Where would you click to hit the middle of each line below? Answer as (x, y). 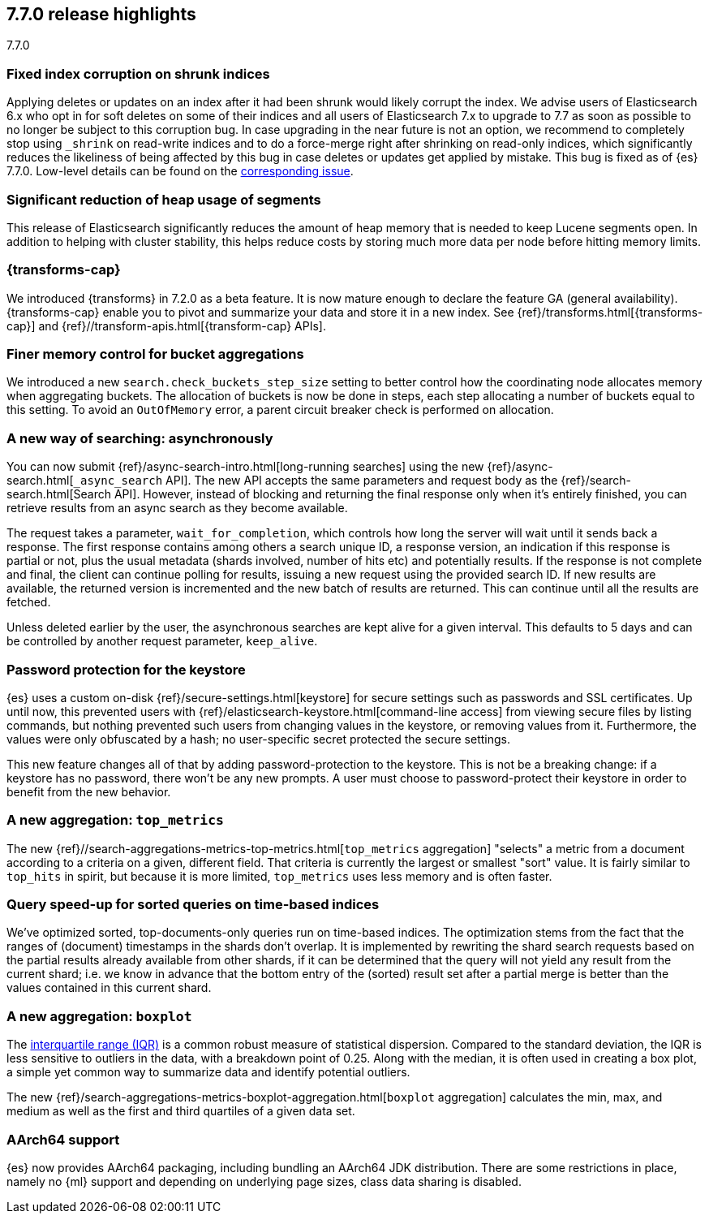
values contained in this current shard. (109, 988)
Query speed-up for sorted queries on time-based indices (193, 905)
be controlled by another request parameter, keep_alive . (162, 641)
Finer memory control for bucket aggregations (155, 354)
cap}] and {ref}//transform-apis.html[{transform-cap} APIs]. (166, 325)
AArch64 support (63, 1139)
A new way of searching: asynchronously (140, 438)
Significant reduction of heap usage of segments (164, 199)
